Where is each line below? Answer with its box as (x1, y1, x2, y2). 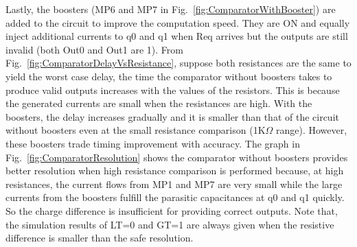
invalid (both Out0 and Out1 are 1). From (5, 42, 183, 56)
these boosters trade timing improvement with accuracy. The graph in (5, 136, 300, 150)
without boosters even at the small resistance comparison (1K (5, 123, 266, 137)
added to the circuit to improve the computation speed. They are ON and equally (5, 15, 350, 30)
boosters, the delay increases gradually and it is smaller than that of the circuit (5, 109, 339, 123)
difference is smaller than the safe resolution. (5, 231, 194, 245)
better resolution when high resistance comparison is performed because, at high (5, 163, 344, 178)
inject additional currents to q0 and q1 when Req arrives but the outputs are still (5, 29, 348, 43)
